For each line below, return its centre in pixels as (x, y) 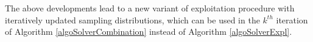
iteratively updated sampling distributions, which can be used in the (132, 19)
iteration (292, 19)
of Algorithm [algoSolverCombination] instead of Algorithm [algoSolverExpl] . (149, 31)
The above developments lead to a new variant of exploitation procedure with (150, 8)
